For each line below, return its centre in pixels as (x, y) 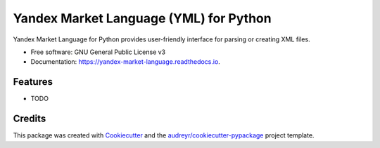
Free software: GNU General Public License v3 (98, 52)
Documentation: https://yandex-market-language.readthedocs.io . (126, 62)
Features (33, 82)
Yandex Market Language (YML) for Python (142, 18)
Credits (30, 119)
